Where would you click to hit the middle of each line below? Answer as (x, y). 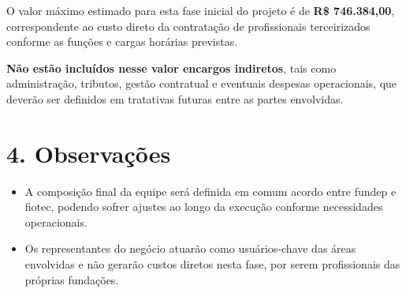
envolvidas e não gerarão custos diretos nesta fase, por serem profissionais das (212, 264)
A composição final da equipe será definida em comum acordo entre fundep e (210, 191)
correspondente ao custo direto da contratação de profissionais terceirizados (188, 26)
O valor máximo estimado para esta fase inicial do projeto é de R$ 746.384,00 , (201, 10)
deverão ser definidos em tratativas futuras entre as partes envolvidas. (175, 98)
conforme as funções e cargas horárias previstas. (122, 41)
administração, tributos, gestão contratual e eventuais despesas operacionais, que (202, 83)
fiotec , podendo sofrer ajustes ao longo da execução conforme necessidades (204, 207)
